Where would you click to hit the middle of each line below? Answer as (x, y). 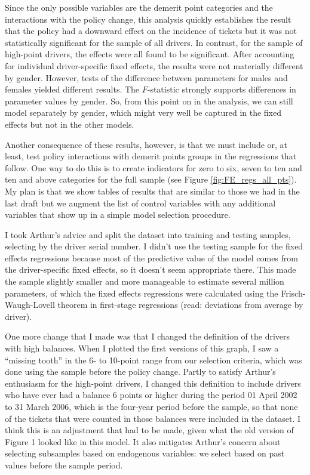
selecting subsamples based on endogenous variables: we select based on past (145, 453)
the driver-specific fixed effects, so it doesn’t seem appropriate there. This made (151, 269)
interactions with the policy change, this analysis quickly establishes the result (148, 19)
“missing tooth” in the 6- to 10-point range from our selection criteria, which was (154, 360)
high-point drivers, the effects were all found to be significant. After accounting (150, 54)
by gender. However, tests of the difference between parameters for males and (146, 77)
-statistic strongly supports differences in (222, 89)
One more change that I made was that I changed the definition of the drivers (148, 336)
